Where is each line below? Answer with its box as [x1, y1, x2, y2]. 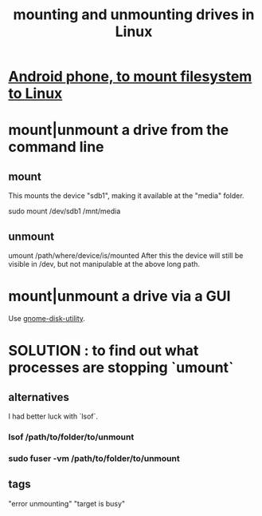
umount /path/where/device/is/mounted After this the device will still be [8, 251, 244, 260]
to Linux [8, 85, 63, 103]
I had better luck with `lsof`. [8, 411, 98, 421]
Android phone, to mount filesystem [8, 68, 252, 85]
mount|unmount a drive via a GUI [8, 288, 231, 305]
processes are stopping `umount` [8, 359, 234, 377]
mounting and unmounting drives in [13, 6, 255, 24]
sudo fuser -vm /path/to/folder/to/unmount [8, 453, 181, 464]
